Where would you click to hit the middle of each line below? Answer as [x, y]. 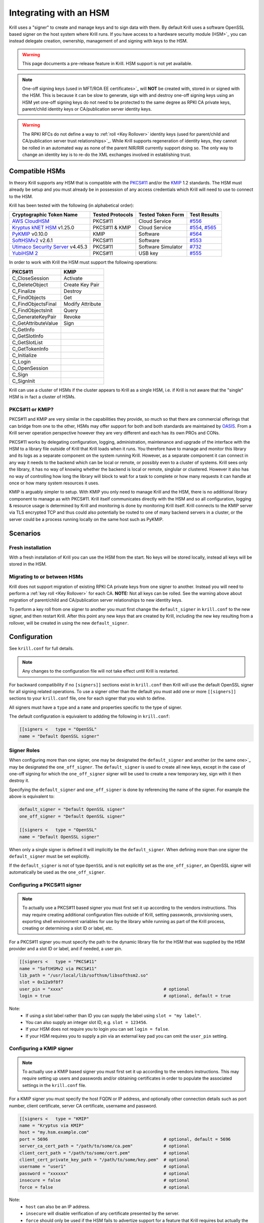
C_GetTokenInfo [30, 349]
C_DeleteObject [30, 285]
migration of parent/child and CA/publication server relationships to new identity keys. [96, 600]
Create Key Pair [82, 285]
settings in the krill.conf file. [54, 1085]
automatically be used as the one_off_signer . [57, 872]
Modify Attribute [82, 304]
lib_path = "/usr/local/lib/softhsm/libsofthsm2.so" [84, 975]
